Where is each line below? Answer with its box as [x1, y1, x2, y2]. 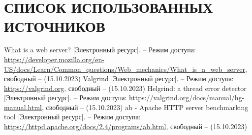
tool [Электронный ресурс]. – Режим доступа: [4, 112, 141, 122]
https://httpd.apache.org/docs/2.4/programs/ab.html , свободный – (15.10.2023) [4, 121, 247, 132]
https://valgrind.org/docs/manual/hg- [128, 92, 245, 103]
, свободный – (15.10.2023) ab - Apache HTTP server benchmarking [42, 102, 249, 112]
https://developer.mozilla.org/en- [4, 54, 104, 64]
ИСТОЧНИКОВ [4, 16, 105, 36]
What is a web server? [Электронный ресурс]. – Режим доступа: [4, 45, 196, 55]
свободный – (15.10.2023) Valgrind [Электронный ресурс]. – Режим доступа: [4, 73, 234, 84]
